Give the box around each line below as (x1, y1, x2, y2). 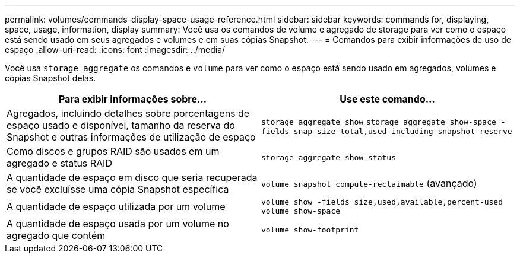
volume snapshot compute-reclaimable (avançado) (261, 177, 477, 189)
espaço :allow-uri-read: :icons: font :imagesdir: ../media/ (5, 44, 226, 55)
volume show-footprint (261, 225, 359, 234)
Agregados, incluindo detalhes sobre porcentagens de (7, 107, 250, 119)
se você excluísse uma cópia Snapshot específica (7, 183, 229, 195)
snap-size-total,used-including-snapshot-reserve (293, 126, 512, 136)
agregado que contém (7, 230, 106, 241)
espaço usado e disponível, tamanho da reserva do (7, 119, 235, 131)
